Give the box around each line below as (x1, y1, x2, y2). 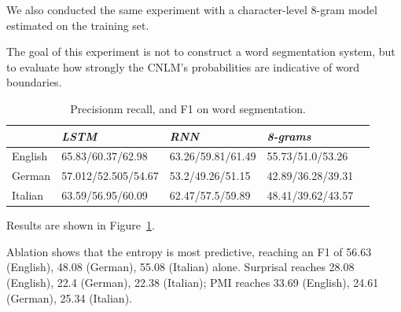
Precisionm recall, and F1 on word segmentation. (70, 100, 306, 116)
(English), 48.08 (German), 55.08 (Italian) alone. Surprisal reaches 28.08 (6, 259, 355, 275)
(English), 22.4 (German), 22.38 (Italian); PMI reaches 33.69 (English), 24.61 (6, 273, 379, 290)
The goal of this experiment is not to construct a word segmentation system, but (6, 43, 395, 60)
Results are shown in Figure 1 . (6, 217, 155, 233)
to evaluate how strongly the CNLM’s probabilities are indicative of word (6, 58, 359, 75)
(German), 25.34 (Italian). (6, 289, 132, 306)
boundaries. (6, 74, 62, 90)
